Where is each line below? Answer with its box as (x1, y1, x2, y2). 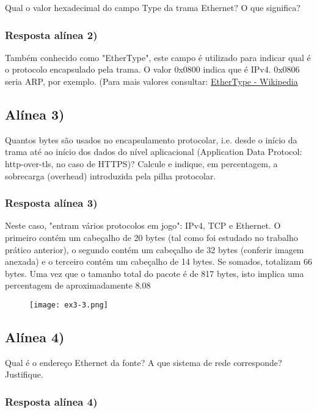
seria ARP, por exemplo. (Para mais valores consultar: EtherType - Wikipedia (5, 75, 298, 87)
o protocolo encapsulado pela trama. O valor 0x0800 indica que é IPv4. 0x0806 (5, 63, 300, 76)
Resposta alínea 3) (5, 195, 98, 210)
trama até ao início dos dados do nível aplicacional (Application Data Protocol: (5, 145, 302, 158)
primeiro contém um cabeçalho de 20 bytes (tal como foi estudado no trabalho (5, 231, 298, 243)
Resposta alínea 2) (5, 27, 98, 42)
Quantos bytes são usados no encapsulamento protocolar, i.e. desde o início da (5, 133, 297, 146)
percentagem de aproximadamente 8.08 (5, 279, 151, 292)
